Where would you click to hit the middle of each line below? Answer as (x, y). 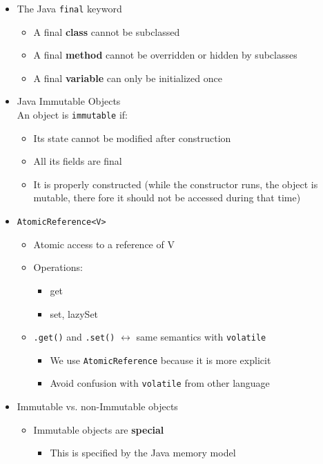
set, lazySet (74, 313)
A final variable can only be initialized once (128, 78)
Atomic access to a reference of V (104, 244)
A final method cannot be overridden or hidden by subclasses (165, 55)
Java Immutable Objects (69, 101)
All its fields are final (78, 161)
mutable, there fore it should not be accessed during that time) (167, 198)
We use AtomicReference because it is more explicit (160, 360)
